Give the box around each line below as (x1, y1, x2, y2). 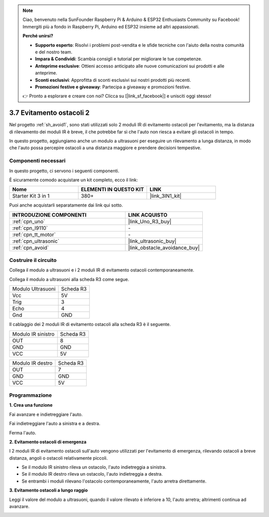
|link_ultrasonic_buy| (128, 238, 177, 245)
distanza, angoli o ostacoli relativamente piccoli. (9, 455, 108, 461)
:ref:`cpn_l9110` (12, 225, 48, 232)
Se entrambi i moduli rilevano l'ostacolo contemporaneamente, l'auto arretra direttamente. (21, 478, 207, 484)
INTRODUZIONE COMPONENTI (12, 211, 87, 218)
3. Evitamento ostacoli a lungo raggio (9, 487, 88, 494)
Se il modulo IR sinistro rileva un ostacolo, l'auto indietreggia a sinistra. (21, 464, 166, 470)
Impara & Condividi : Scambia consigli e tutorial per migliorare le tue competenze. (35, 56, 203, 62)
